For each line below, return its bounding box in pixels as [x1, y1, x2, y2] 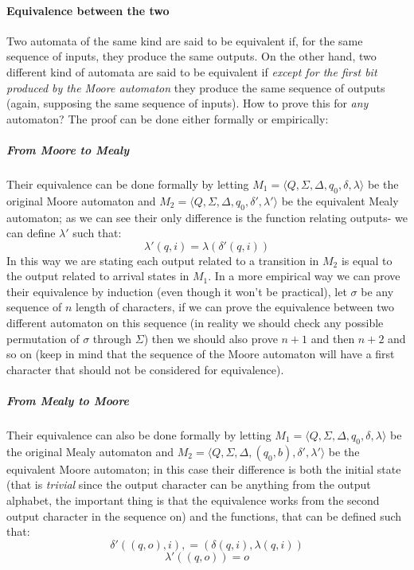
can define [6, 224, 56, 241]
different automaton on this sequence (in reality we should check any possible [6, 314, 384, 331]
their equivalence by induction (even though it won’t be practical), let [6, 283, 347, 299]
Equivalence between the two [6, 2, 170, 18]
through [92, 330, 132, 346]
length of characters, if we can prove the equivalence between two [76, 299, 394, 315]
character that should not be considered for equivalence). [6, 361, 284, 377]
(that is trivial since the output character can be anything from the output [6, 476, 371, 493]
